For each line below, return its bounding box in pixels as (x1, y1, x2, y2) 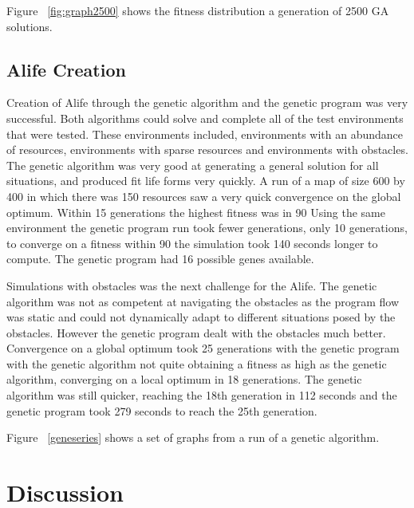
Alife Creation (6, 57, 126, 81)
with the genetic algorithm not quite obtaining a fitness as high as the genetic (6, 355, 387, 372)
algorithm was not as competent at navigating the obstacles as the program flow (6, 293, 400, 309)
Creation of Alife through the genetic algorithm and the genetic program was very (6, 94, 408, 111)
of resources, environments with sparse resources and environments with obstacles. (6, 141, 408, 158)
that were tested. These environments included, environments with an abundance (6, 125, 404, 142)
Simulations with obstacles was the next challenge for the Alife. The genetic (6, 277, 377, 293)
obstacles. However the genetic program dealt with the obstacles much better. (6, 324, 386, 341)
